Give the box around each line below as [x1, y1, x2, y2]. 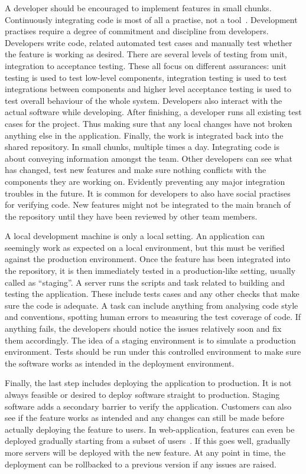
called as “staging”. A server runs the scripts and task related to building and [5, 276, 285, 288]
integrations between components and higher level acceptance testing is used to [5, 83, 291, 95]
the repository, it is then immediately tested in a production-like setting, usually [5, 264, 296, 277]
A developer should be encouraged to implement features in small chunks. [5, 2, 272, 14]
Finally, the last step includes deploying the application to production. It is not [5, 377, 292, 389]
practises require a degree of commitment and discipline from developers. [5, 25, 269, 37]
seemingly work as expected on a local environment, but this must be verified [5, 241, 285, 253]
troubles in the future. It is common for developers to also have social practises [5, 187, 291, 199]
